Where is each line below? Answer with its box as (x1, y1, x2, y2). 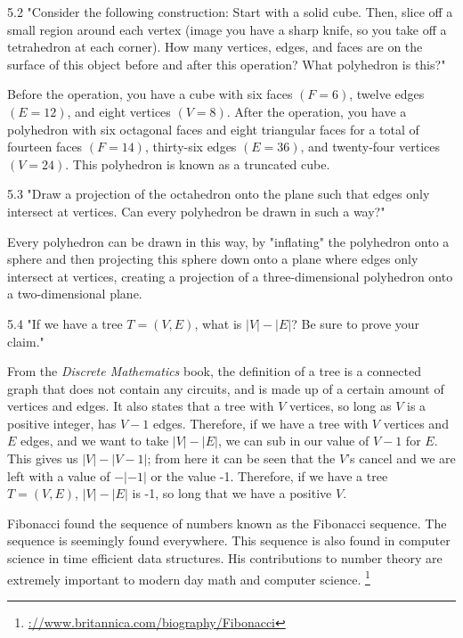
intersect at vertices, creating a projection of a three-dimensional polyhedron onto (7, 266, 453, 285)
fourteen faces (7, 137, 83, 156)
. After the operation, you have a (226, 102, 407, 120)
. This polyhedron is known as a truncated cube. (65, 154, 330, 173)
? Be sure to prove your (291, 314, 420, 332)
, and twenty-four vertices (300, 137, 441, 156)
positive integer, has (7, 413, 117, 432)
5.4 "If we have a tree (7, 314, 123, 332)
